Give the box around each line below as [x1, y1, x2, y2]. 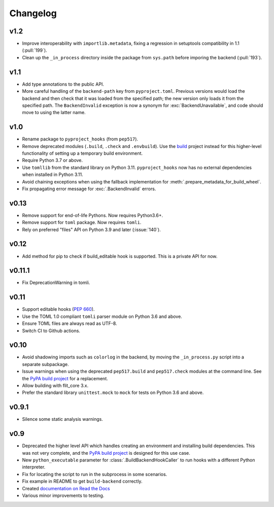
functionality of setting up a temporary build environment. [22, 150, 143, 156]
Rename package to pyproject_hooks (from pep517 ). [22, 136, 139, 142]
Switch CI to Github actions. [22, 328, 81, 334]
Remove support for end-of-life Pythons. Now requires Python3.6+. [22, 212, 163, 218]
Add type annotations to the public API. [22, 81, 104, 87]
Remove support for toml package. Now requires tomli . [22, 220, 142, 226]
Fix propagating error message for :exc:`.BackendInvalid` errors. [22, 186, 156, 192]
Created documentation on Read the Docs [22, 485, 110, 491]
